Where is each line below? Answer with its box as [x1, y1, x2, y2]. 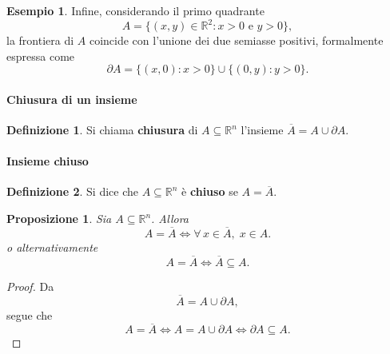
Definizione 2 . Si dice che [6, 183, 138, 200]
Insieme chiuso [6, 153, 89, 169]
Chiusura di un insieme [6, 90, 137, 107]
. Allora [151, 210, 189, 227]
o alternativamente [6, 238, 98, 255]
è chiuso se [181, 183, 238, 200]
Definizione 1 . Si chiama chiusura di [6, 121, 198, 138]
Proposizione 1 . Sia [6, 210, 112, 227]
